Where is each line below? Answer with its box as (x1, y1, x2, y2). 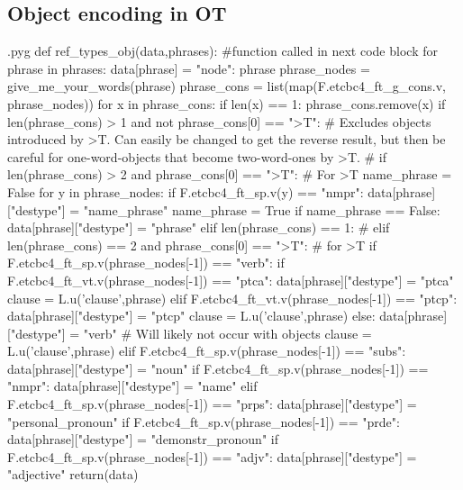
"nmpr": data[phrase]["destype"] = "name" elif (7, 377, 258, 395)
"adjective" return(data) (7, 465, 139, 484)
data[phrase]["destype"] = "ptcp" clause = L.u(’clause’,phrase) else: (7, 306, 376, 325)
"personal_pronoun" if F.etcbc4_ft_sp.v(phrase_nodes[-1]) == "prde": (7, 412, 400, 431)
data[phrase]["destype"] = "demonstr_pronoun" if (7, 430, 278, 449)
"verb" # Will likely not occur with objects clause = (83, 323, 372, 342)
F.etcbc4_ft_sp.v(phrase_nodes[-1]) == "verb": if (7, 253, 285, 272)
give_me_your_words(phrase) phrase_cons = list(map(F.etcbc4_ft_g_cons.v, (7, 77, 446, 95)
